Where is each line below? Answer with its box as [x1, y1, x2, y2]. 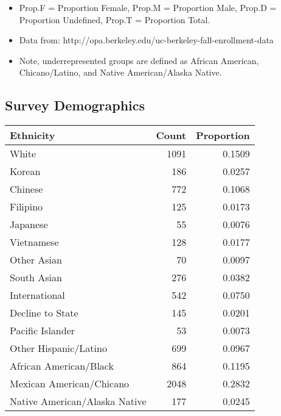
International [10, 288, 65, 303]
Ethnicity [10, 128, 55, 143]
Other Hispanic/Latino [10, 341, 107, 356]
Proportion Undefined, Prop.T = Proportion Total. [19, 13, 210, 26]
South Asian [10, 270, 62, 285]
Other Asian [10, 253, 62, 267]
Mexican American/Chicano [10, 376, 130, 391]
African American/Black [10, 359, 114, 373]
